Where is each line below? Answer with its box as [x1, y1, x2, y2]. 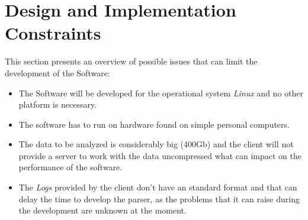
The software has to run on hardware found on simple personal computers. [18, 118, 290, 130]
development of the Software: [5, 66, 110, 79]
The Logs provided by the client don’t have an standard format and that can [18, 181, 297, 193]
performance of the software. [18, 161, 123, 173]
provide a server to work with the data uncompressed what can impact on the [18, 149, 301, 161]
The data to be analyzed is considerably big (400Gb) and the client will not [18, 138, 294, 150]
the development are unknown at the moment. [18, 204, 187, 216]
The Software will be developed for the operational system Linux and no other [18, 86, 303, 99]
